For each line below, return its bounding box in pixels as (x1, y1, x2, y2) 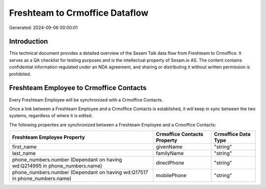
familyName (156, 150, 184, 157)
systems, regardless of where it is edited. (9, 113, 93, 119)
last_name (12, 150, 36, 157)
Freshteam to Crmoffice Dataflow (9, 7, 149, 18)
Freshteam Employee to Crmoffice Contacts (9, 84, 147, 92)
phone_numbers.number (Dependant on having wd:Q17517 (12, 169, 148, 176)
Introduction (9, 37, 48, 46)
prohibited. (9, 71, 32, 77)
